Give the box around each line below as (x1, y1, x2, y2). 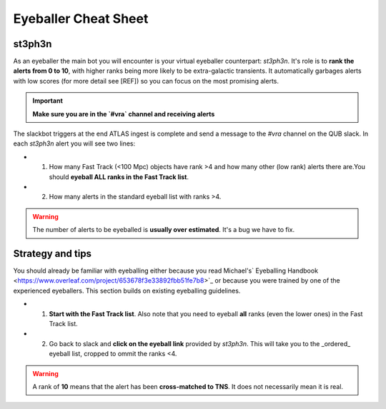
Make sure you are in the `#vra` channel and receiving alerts (32, 109, 215, 118)
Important (32, 96, 64, 105)
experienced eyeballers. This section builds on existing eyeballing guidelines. (13, 286, 241, 295)
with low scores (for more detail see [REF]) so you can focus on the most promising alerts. (13, 76, 279, 85)
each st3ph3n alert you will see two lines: (13, 139, 136, 148)
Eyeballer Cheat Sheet (13, 11, 149, 26)
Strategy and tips (13, 247, 92, 260)
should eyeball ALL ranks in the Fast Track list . (49, 172, 189, 181)
